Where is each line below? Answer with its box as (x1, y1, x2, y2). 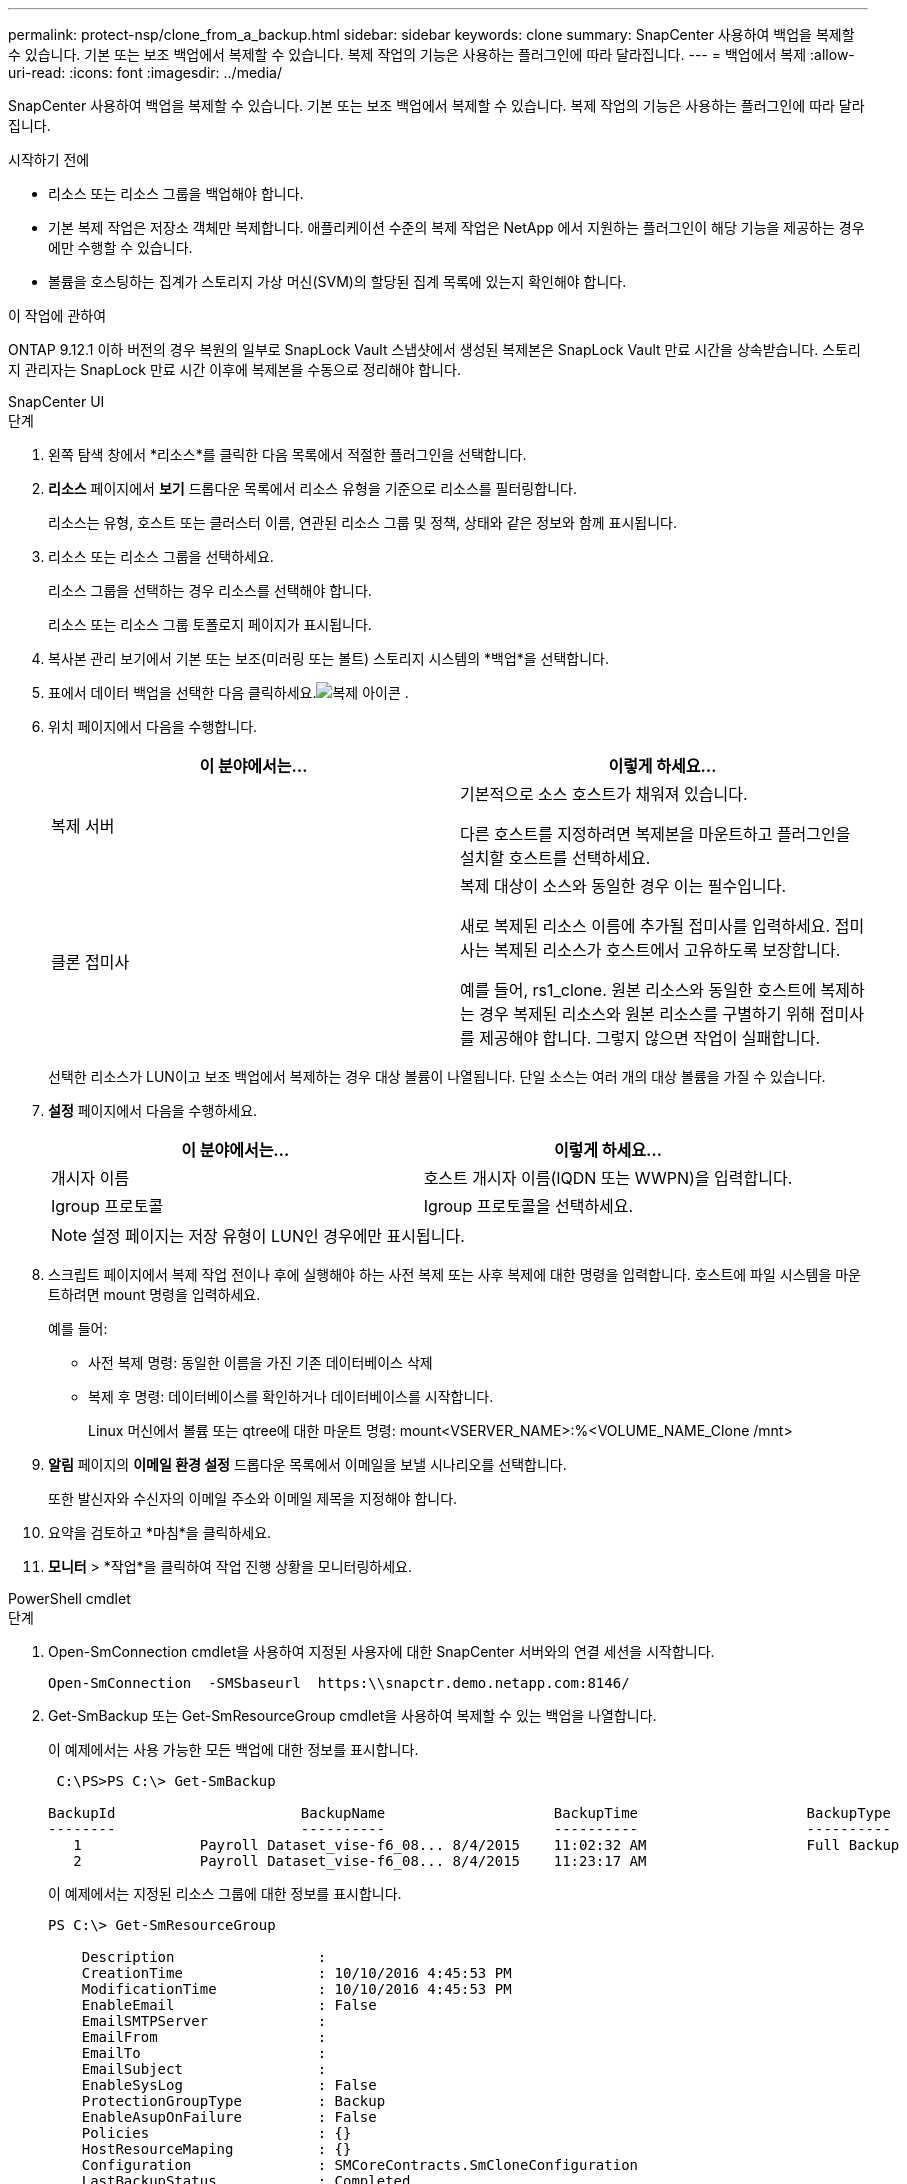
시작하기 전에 (8, 151, 90, 168)
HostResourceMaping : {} (81, 2141, 352, 2157)
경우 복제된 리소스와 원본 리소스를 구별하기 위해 (479, 1004, 816, 1024)
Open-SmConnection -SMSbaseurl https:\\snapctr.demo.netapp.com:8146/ (48, 1675, 630, 1691)
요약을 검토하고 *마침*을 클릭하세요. (48, 1524, 272, 1541)
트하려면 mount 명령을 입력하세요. (48, 1286, 261, 1303)
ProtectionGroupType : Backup (81, 2093, 386, 2109)
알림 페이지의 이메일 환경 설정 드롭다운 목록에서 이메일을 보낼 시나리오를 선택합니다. (48, 1456, 567, 1473)
